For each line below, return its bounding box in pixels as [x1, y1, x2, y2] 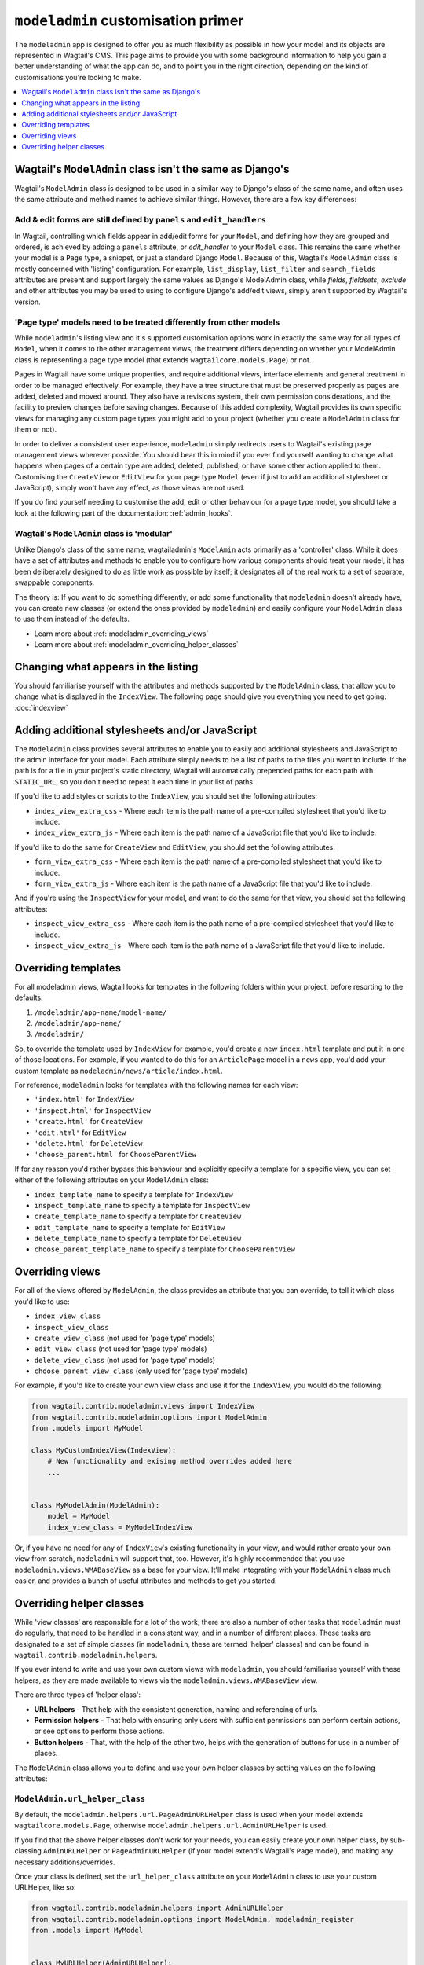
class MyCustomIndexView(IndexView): [31, 1446, 177, 1455]
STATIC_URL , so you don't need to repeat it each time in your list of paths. [14, 777, 255, 786]
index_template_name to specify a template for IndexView [34, 1189, 233, 1199]
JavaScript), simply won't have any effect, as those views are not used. [14, 483, 245, 493]
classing [14, 1846, 42, 1856]
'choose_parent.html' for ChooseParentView [34, 1150, 196, 1159]
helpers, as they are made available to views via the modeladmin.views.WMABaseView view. [14, 1675, 318, 1685]
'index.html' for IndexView [34, 1095, 135, 1104]
